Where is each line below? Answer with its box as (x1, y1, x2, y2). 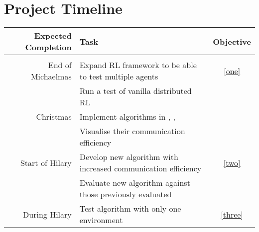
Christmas (36, 111, 72, 123)
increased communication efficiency (79, 162, 202, 174)
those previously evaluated (79, 188, 172, 200)
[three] (221, 208, 243, 220)
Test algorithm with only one (79, 203, 181, 215)
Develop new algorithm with (79, 151, 178, 163)
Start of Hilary (20, 156, 72, 168)
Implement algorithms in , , (79, 111, 175, 123)
